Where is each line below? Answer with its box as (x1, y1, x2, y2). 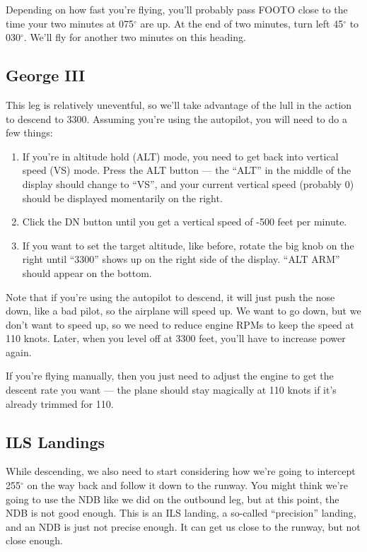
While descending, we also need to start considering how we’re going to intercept (6, 464, 356, 478)
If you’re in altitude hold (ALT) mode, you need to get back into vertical (22, 148, 339, 163)
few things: (6, 125, 53, 140)
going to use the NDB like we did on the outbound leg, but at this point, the (6, 491, 339, 506)
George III (6, 64, 86, 86)
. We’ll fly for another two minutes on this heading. (23, 30, 246, 45)
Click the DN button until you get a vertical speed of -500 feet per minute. (22, 214, 347, 229)
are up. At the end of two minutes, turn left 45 (140, 16, 344, 30)
